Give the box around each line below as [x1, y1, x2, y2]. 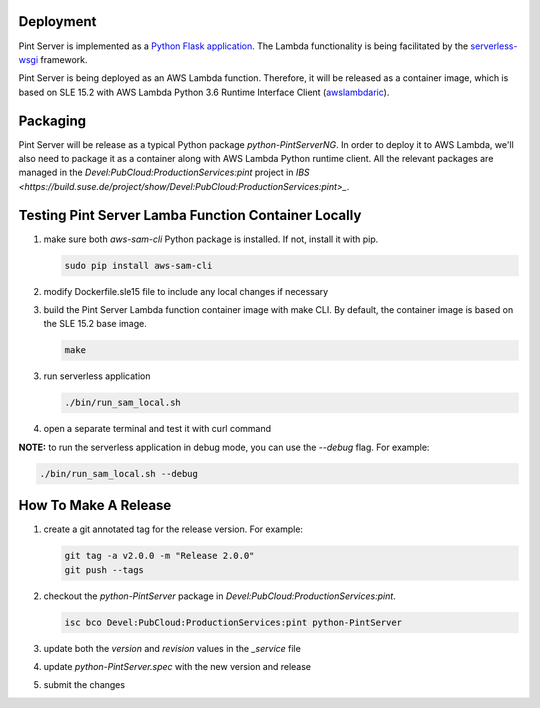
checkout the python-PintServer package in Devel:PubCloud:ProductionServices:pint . [43, 590, 397, 602]
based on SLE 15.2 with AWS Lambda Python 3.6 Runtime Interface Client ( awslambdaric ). [18, 86, 390, 98]
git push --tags [64, 564, 145, 575]
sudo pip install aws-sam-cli [64, 260, 213, 271]
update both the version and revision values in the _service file [43, 642, 302, 654]
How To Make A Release [18, 497, 172, 514]
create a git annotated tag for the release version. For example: [43, 523, 304, 535]
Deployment [18, 13, 97, 30]
